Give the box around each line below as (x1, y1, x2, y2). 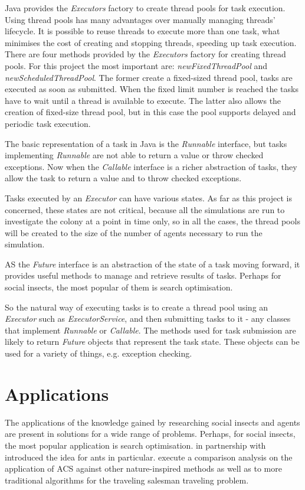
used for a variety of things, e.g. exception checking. (5, 347, 192, 360)
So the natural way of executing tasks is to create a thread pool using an (5, 300, 268, 313)
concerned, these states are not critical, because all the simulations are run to (5, 203, 285, 215)
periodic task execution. (5, 117, 91, 129)
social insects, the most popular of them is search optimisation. (5, 281, 233, 293)
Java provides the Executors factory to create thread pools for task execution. (5, 2, 286, 14)
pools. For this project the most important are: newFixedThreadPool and (5, 59, 267, 71)
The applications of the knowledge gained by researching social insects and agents (5, 416, 300, 428)
